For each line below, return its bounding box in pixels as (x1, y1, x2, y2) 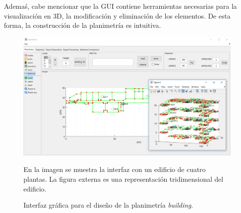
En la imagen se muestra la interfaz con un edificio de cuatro (23, 164, 206, 174)
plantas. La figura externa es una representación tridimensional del (23, 174, 223, 184)
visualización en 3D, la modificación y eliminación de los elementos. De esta (4, 10, 231, 21)
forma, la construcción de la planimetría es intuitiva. (4, 20, 161, 30)
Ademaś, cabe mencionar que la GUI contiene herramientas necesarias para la (4, 1, 237, 11)
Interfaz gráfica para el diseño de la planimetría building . (23, 200, 193, 210)
